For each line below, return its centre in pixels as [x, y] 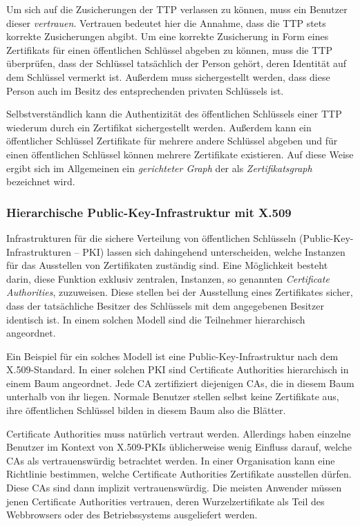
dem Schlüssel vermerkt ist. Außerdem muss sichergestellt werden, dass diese [168, 76]
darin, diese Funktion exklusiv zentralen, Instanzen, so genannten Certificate [168, 278]
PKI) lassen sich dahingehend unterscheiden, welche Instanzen [214, 251]
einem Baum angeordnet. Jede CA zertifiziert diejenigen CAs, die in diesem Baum [180, 383]
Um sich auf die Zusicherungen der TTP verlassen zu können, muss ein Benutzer [177, 9]
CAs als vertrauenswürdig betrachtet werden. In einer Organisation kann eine [171, 460]
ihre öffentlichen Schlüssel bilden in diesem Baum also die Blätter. [146, 410]
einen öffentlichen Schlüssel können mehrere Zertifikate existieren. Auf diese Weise [180, 154]
